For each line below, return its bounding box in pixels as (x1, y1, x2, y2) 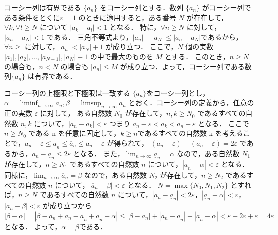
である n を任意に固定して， (28, 128, 121, 138)
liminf (20, 100, 38, 107)
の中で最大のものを (90, 51, 153, 61)
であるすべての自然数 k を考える (137, 128, 243, 138)
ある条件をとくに (4, 12, 60, 22)
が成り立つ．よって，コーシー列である (120, 61, 245, 71)
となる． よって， (4, 221, 62, 231)
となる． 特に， (109, 22, 161, 32)
